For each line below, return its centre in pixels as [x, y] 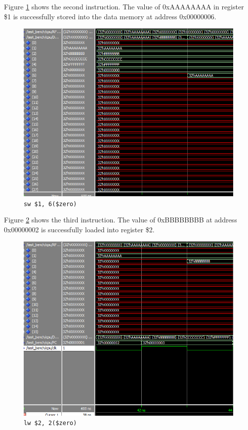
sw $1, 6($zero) [50, 204]
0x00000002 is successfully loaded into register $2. [79, 229]
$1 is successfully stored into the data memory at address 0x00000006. [110, 16]
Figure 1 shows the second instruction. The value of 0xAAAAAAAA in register [124, 6]
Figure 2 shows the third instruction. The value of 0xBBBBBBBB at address [121, 220]
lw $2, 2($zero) [50, 423]
